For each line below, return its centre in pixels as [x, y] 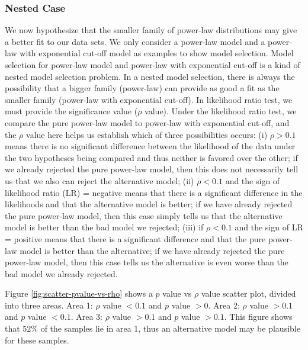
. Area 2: [224, 305]
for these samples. [37, 340]
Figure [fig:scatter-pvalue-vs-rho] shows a [79, 293]
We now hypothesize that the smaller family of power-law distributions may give [151, 30]
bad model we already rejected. [61, 273]
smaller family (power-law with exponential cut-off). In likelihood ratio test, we [149, 99]
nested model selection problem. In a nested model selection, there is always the [150, 76]
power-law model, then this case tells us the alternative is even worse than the [147, 262]
